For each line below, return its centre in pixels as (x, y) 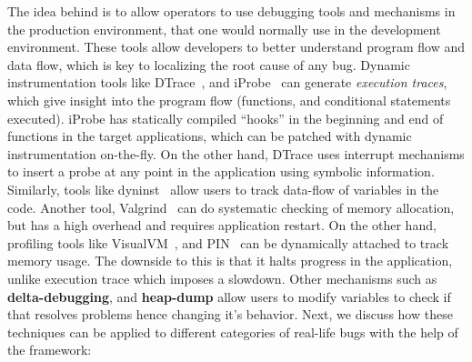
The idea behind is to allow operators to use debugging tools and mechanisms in (231, 11)
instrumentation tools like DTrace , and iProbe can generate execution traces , (227, 82)
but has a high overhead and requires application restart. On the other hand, (222, 225)
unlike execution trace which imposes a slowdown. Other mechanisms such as (222, 278)
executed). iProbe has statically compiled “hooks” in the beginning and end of (226, 118)
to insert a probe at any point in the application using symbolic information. (221, 171)
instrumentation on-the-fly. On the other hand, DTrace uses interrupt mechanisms (236, 153)
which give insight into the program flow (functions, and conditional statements (229, 100)
